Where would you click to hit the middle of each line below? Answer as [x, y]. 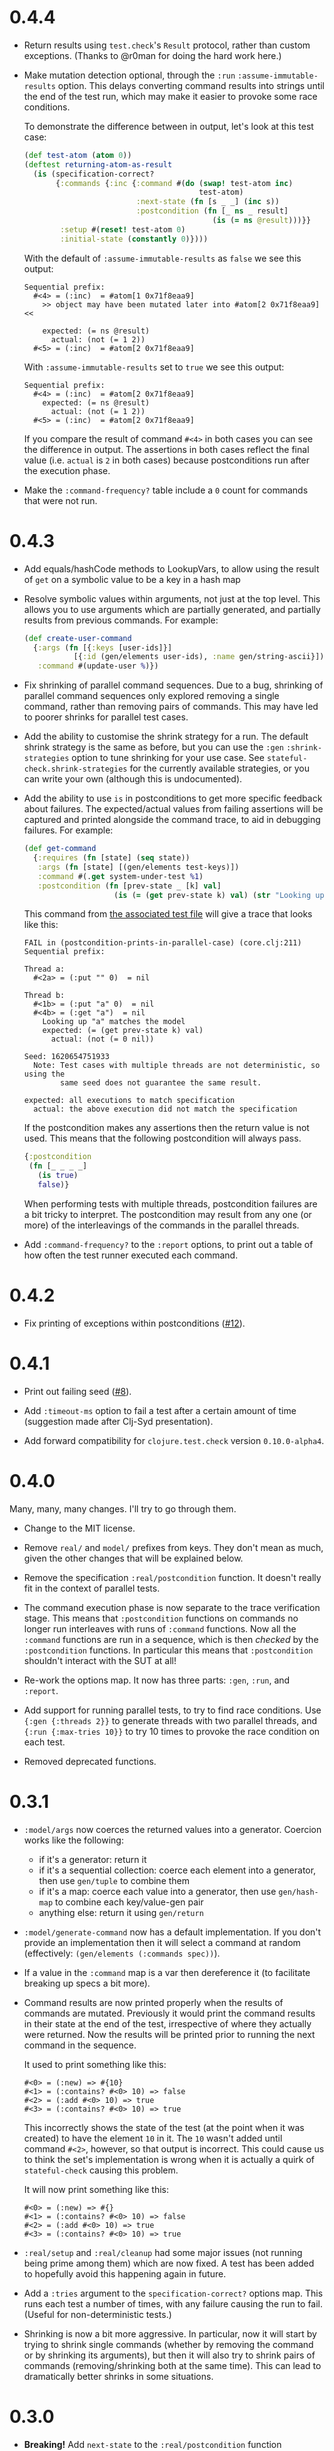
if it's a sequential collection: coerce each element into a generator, [177, 1870]
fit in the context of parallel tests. [92, 1588]
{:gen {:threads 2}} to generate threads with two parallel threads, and [170, 1720]
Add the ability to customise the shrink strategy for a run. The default [166, 737]
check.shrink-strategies [75, 769]
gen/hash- [298, 1892]
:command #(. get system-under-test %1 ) [120, 876]
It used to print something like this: [95, 2064]
